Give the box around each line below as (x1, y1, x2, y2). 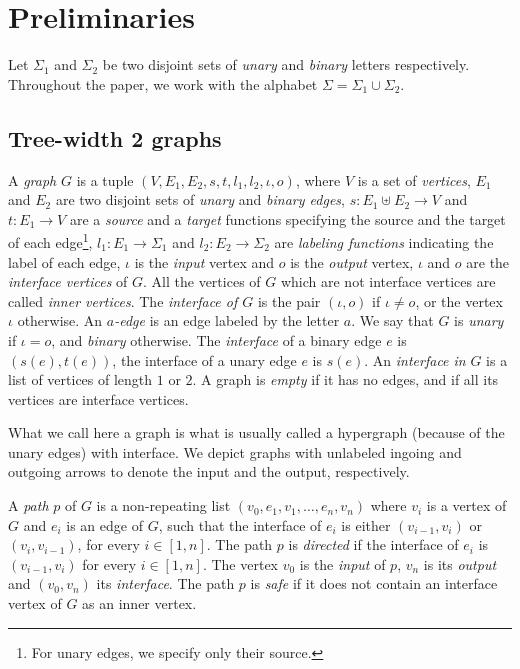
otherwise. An (17, 310, 103, 331)
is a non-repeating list (96, 495, 231, 516)
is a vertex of (426, 495, 507, 516)
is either (341, 514, 391, 535)
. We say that (351, 310, 434, 331)
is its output (423, 553, 497, 574)
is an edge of (66, 514, 143, 535)
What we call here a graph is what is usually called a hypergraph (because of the (8, 422, 505, 443)
